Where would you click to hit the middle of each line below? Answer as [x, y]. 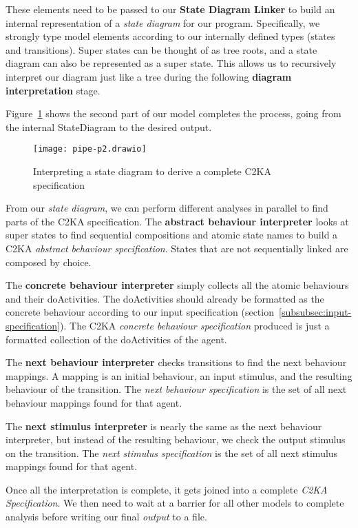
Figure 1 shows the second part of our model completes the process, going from [173, 113]
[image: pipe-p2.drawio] [90, 149]
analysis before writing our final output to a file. [106, 517]
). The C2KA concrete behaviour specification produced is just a [195, 325]
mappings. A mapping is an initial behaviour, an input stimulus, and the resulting [179, 375]
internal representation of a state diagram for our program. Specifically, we [163, 22]
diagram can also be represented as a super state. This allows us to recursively [171, 63]
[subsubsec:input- [315, 312]
